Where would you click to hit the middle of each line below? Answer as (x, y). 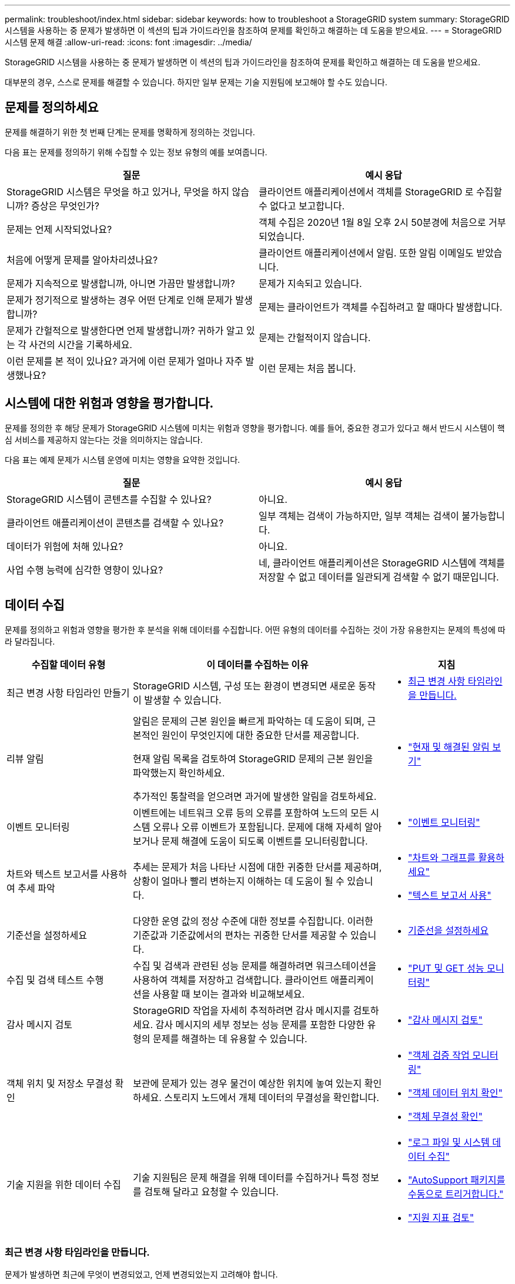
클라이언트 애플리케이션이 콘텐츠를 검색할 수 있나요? (115, 523)
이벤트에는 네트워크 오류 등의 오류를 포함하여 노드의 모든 (250, 813)
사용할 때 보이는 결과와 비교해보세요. (229, 994)
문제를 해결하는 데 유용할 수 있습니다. (230, 1038)
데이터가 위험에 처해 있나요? (65, 546)
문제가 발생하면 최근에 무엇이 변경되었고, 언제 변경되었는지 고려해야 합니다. (141, 1275)
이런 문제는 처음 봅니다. (307, 368)
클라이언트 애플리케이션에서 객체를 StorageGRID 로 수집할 (381, 191)
